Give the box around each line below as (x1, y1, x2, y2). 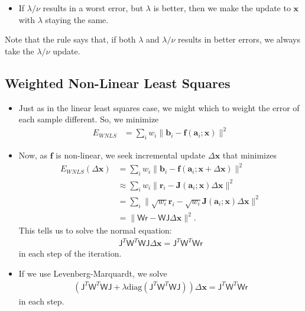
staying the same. (45, 13, 109, 25)
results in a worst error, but (43, 2, 144, 14)
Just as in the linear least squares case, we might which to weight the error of (18, 101, 300, 114)
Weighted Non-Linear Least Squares (5, 73, 231, 92)
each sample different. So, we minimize (18, 113, 159, 125)
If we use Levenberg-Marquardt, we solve (18, 267, 167, 279)
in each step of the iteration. (18, 247, 122, 260)
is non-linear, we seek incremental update (56, 149, 206, 161)
